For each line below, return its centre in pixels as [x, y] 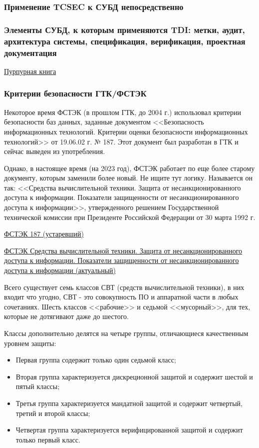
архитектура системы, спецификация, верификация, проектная [125, 41]
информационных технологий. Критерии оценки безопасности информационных [126, 131]
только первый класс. [48, 439]
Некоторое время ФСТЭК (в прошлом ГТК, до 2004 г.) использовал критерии [123, 112]
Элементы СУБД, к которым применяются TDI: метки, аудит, [125, 29]
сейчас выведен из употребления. [55, 151]
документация [30, 52]
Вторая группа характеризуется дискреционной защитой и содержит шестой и [134, 376]
